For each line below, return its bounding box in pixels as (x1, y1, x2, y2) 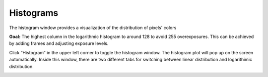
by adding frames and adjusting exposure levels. (9, 40, 109, 46)
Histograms (9, 7, 59, 18)
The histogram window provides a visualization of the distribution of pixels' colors (9, 25, 177, 31)
